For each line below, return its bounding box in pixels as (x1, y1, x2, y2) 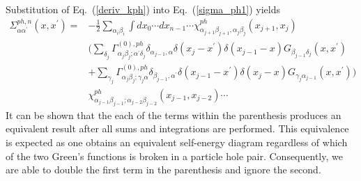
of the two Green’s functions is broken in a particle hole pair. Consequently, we (6, 148, 343, 163)
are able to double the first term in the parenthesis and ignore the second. (6, 162, 321, 177)
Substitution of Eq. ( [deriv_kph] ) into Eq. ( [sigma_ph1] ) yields (6, 2, 280, 16)
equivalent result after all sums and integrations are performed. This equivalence (6, 121, 349, 136)
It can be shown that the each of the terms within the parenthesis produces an (6, 107, 341, 122)
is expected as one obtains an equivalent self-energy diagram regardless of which (6, 134, 348, 149)
